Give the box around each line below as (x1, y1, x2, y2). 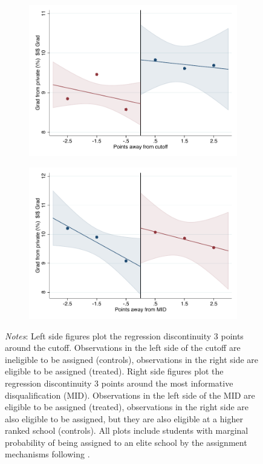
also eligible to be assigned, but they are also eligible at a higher (5, 412, 243, 425)
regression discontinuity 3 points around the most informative (5, 376, 233, 389)
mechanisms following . (5, 448, 90, 460)
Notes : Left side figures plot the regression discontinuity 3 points (5, 329, 244, 342)
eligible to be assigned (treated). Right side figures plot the (5, 365, 224, 377)
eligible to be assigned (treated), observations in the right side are (5, 400, 249, 413)
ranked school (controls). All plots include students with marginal (5, 424, 248, 437)
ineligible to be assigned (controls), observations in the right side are (5, 353, 259, 365)
